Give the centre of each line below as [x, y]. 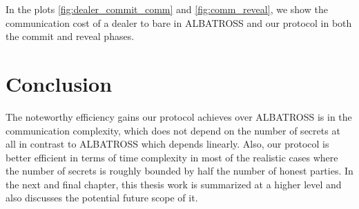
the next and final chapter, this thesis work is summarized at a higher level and [174, 184]
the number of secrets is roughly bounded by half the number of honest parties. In [179, 171]
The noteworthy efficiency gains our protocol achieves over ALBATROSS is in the [179, 116]
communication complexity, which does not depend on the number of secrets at [173, 130]
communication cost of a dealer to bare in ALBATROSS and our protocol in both [179, 22]
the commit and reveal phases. [70, 36]
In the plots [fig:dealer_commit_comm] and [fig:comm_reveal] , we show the [167, 9]
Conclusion [59, 83]
